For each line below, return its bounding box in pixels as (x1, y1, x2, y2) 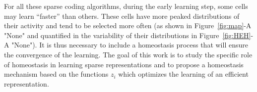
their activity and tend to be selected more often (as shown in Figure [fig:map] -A (4, 20, 252, 31)
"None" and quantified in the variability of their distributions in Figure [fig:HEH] (4, 30, 251, 40)
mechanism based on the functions (4, 69, 109, 79)
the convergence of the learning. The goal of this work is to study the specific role (4, 49, 253, 59)
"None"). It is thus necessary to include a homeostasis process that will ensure (11, 40, 248, 50)
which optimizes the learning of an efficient (118, 69, 249, 79)
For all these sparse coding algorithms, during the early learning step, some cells (4, 1, 248, 11)
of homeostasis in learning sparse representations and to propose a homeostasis (4, 59, 244, 69)
